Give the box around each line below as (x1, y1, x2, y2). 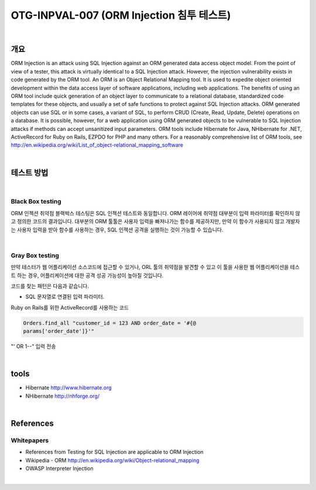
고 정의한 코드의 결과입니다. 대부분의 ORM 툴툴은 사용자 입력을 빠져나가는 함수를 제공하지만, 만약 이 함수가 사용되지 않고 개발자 (11, 218, 301, 225)
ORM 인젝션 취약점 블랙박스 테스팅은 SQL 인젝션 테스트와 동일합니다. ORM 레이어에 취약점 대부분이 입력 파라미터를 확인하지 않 (11, 209, 301, 216)
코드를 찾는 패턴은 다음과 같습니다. (11, 282, 89, 289)
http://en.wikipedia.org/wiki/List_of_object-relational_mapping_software (11, 142, 184, 149)
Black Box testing (11, 198, 61, 206)
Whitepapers (11, 436, 49, 444)
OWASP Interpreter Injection (25, 465, 94, 472)
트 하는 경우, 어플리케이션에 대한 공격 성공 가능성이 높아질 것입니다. (11, 272, 164, 279)
